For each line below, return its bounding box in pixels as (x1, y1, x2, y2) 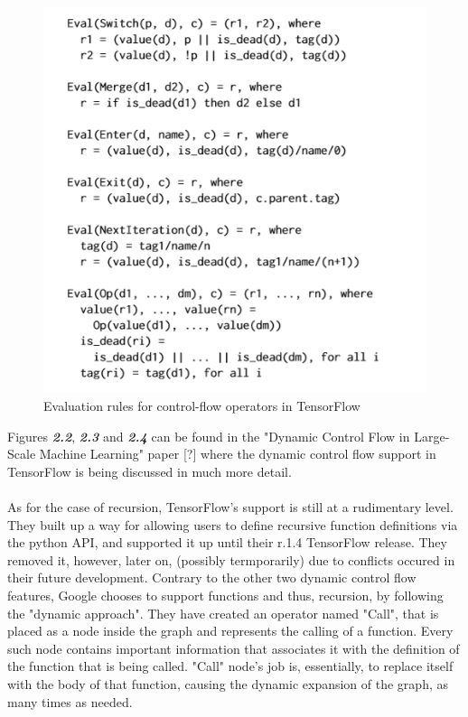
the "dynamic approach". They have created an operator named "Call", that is (7, 603, 439, 622)
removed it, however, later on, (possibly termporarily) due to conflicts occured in (7, 550, 455, 569)
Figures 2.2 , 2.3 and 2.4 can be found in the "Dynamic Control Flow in (7, 426, 410, 445)
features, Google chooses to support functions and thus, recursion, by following (7, 585, 444, 604)
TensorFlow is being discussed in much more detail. (7, 461, 292, 480)
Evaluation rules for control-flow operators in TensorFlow (43, 396, 360, 415)
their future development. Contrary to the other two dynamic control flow (7, 568, 417, 587)
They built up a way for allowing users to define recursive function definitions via (7, 515, 458, 534)
